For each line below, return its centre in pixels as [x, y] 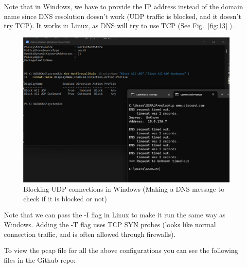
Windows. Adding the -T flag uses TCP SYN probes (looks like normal [110, 224]
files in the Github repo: [40, 259]
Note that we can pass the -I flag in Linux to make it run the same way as [115, 215]
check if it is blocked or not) [65, 198]
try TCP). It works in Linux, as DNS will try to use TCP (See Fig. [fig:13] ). [119, 26]
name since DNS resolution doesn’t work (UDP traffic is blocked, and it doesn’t [123, 16]
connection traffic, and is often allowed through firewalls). [90, 234]
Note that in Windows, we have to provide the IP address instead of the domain [123, 6]
